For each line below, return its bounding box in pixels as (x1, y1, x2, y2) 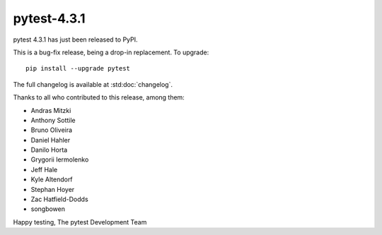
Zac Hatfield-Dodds (30, 195, 88, 204)
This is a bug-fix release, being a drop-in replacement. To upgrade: (13, 48, 209, 56)
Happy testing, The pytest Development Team (13, 217, 147, 226)
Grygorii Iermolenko (30, 155, 89, 164)
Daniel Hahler (30, 135, 71, 144)
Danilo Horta (30, 145, 68, 155)
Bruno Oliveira (30, 126, 73, 134)
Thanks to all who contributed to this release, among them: (13, 93, 185, 102)
